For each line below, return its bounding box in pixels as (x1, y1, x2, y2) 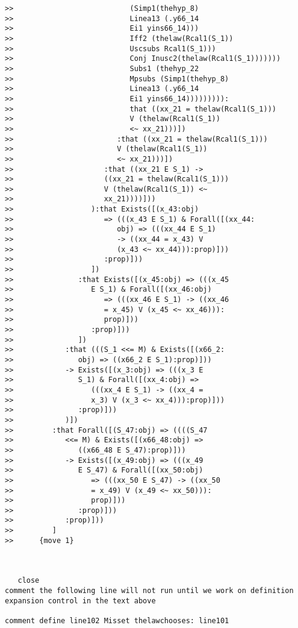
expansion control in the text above (5, 596, 156, 605)
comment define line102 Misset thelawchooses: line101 (5, 617, 229, 626)
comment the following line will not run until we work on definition (5, 586, 294, 595)
